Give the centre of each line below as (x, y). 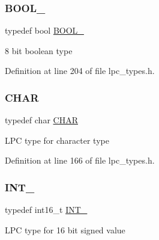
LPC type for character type (57, 140)
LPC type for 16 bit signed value (65, 229)
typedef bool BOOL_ (44, 30)
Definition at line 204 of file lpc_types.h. (80, 71)
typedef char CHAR (41, 120)
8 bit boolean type (39, 50)
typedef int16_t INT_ (46, 210)
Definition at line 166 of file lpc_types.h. (80, 160)
